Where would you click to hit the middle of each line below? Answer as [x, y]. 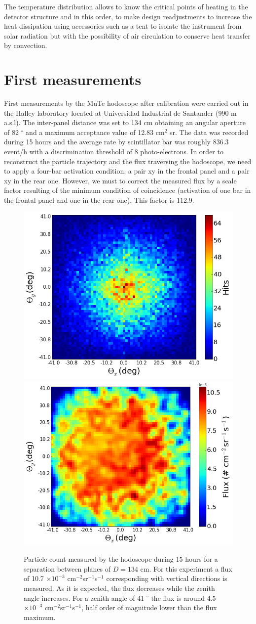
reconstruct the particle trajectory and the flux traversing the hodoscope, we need [128, 161]
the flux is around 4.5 [183, 598]
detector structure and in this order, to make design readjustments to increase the [128, 16]
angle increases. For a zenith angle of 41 [84, 598]
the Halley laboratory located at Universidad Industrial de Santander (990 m [120, 112]
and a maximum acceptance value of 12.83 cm [95, 132]
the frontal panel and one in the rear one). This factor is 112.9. [99, 200]
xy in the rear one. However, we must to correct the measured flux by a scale [120, 180]
